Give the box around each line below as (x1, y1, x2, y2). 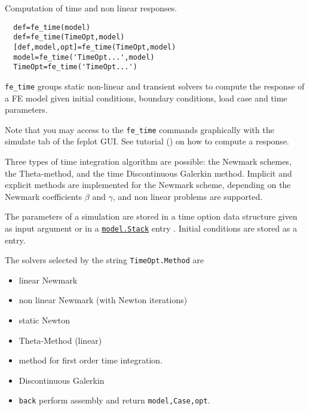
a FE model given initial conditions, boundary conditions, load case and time (5, 91, 287, 104)
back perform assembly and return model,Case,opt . (19, 394, 210, 406)
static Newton (19, 314, 70, 326)
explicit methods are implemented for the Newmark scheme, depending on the (5, 178, 291, 191)
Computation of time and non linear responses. (5, 2, 177, 14)
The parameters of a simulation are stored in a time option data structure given (5, 210, 297, 223)
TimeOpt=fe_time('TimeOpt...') (13, 63, 137, 72)
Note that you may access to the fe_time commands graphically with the (5, 123, 274, 135)
